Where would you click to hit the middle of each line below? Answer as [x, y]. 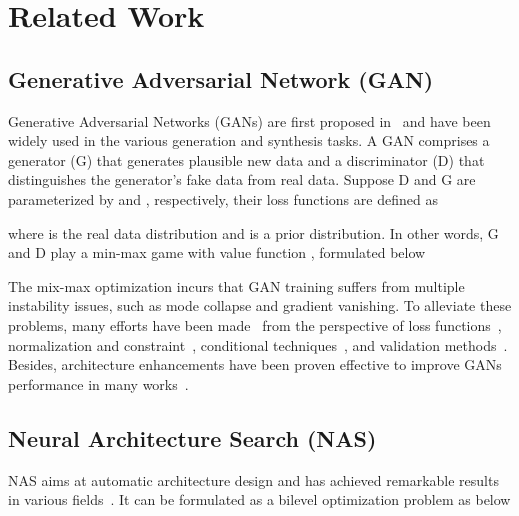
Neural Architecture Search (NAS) [192, 437]
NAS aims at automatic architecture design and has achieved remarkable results [253, 479]
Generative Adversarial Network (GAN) [221, 78]
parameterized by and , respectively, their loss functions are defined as [223, 198]
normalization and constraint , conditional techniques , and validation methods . [258, 344]
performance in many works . [98, 383]
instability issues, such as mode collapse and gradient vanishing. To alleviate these [260, 305]
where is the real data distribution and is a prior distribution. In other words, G [253, 232]
